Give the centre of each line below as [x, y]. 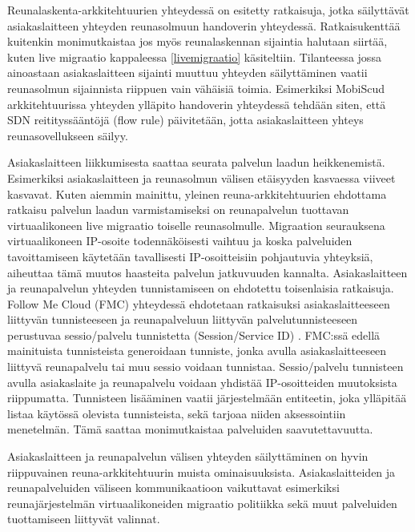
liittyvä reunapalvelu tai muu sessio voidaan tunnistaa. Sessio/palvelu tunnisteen [205, 367]
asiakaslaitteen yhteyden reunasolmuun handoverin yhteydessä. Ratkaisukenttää [204, 25]
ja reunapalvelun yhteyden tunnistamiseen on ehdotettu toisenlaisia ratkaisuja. [201, 288]
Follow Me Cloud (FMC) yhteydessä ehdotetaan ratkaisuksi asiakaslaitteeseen [199, 303]
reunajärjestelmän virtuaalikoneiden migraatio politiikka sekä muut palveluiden [202, 503]
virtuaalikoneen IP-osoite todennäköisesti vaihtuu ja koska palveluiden [180, 241]
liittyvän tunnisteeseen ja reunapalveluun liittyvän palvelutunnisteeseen [183, 319]
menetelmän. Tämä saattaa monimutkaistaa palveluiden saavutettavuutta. [190, 429]
